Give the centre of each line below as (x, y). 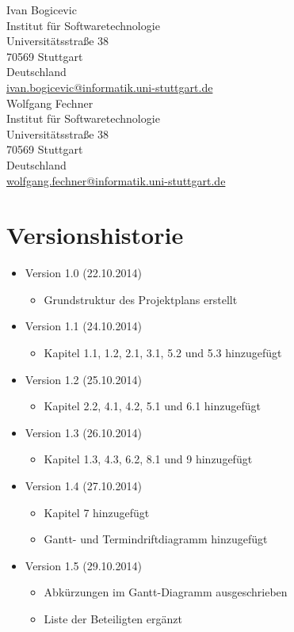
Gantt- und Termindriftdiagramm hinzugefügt (156, 539)
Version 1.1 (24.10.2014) (83, 326)
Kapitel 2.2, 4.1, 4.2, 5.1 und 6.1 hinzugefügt (153, 406)
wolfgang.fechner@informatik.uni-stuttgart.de (116, 180)
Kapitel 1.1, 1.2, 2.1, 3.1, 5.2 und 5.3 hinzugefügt (163, 353)
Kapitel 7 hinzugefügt (97, 512)
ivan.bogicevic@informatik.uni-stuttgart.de (110, 87)
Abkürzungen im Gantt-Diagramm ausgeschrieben (166, 592)
